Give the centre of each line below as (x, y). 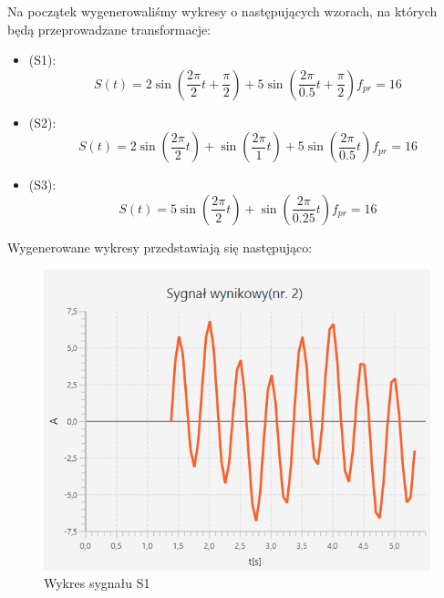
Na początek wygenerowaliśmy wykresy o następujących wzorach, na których (222, 11)
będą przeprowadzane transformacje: (109, 29)
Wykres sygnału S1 (97, 583)
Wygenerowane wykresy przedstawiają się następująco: (160, 247)
